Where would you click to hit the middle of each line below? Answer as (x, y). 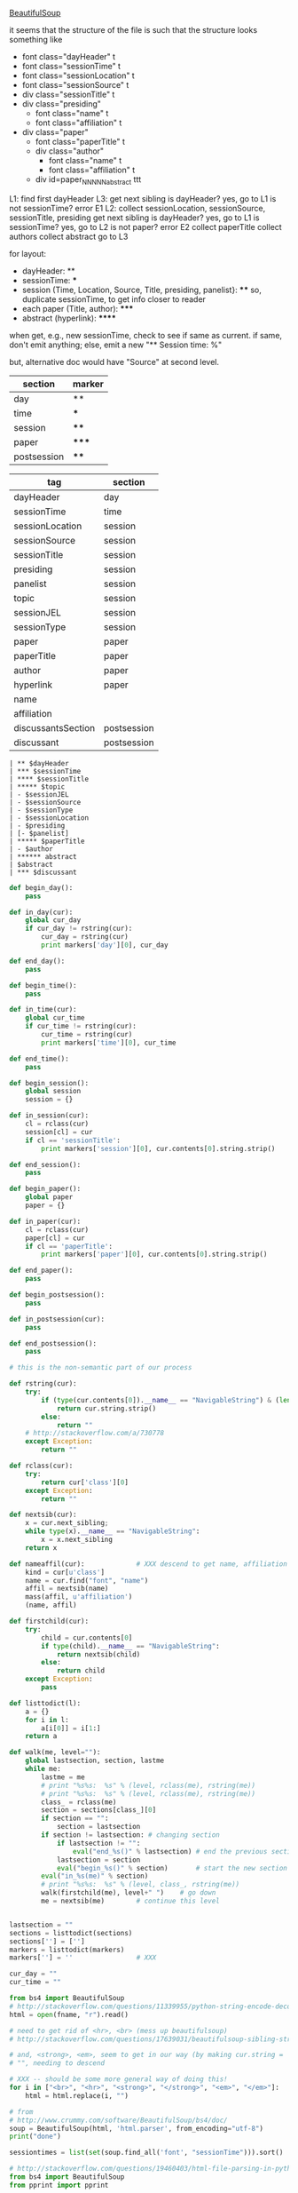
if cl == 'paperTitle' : (69, 1246)
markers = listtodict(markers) (67, 1950)
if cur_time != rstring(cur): (81, 1026)
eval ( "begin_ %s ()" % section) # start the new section (172, 1868)
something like (36, 40)
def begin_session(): (49, 1083)
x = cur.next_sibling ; (67, 1523)
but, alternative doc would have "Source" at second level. (114, 362)
